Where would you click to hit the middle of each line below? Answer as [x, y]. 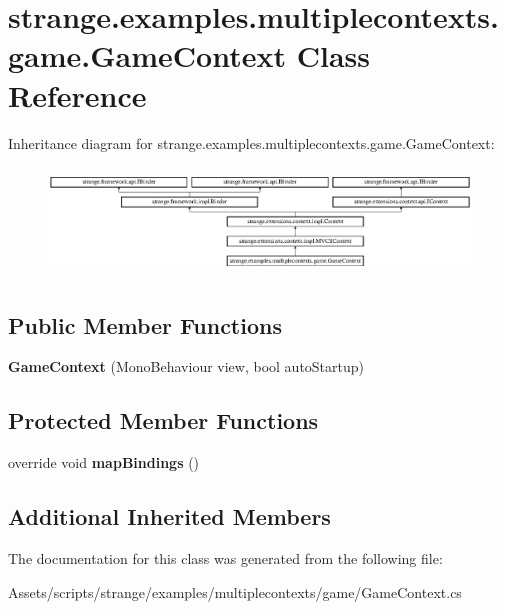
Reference [77, 94]
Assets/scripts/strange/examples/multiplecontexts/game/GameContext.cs [235, 591]
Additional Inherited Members [169, 516]
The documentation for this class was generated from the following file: [225, 558]
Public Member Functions [145, 324]
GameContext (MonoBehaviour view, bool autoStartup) [186, 366]
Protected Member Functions [163, 420]
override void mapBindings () [104, 462]
